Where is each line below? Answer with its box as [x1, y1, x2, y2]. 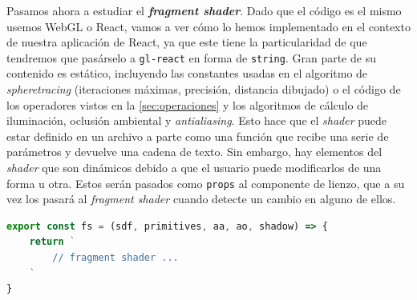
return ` [29, 236, 75, 248]
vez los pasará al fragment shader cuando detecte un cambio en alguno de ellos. [6, 190, 396, 207]
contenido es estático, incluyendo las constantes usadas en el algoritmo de [6, 65, 368, 82]
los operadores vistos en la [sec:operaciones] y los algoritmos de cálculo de [6, 96, 369, 113]
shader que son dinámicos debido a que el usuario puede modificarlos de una [6, 159, 382, 175]
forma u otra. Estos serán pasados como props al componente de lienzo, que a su [6, 174, 405, 191]
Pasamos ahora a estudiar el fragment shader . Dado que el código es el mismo [6, 2, 402, 18]
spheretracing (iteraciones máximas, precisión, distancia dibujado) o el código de [6, 81, 401, 98]
